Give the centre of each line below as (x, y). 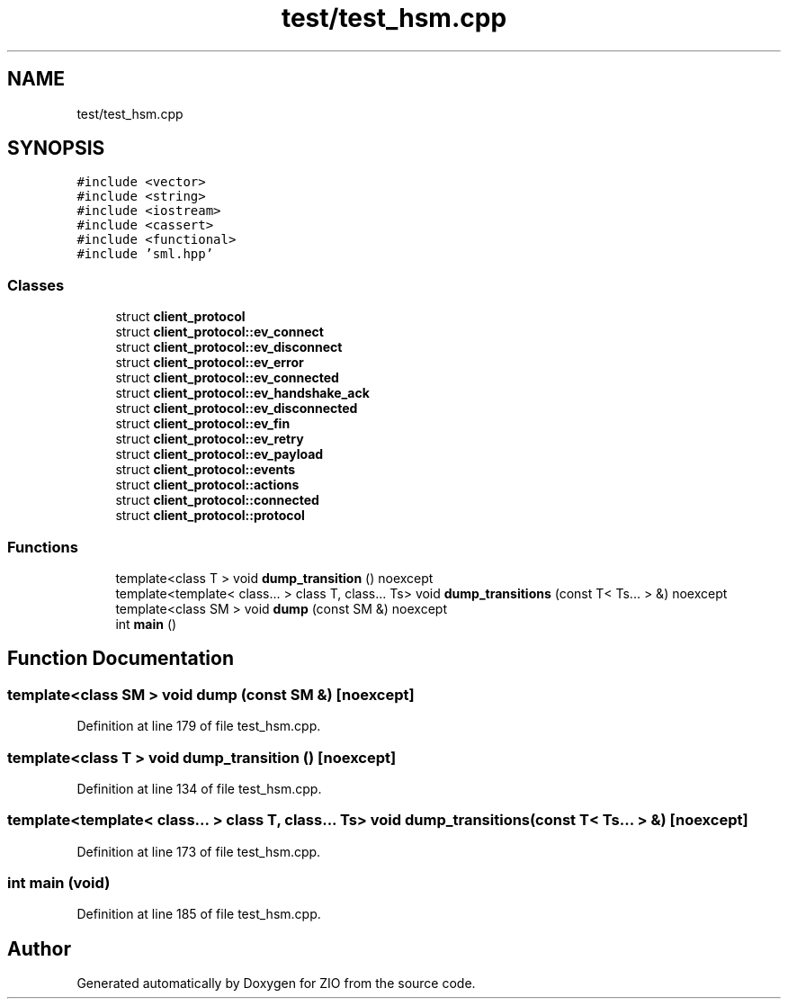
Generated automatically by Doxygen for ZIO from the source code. (276, 984)
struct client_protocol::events (206, 470)
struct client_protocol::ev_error (210, 363)
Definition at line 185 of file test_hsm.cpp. (199, 914)
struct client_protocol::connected (217, 500)
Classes (36, 285)
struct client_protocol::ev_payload (219, 454)
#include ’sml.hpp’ (145, 254)
